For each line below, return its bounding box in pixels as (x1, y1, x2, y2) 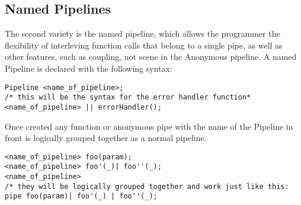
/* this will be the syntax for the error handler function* (5, 93, 251, 102)
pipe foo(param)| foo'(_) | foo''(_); (5, 192, 158, 201)
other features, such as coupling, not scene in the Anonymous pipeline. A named (5, 50, 297, 63)
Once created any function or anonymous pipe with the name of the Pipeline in (5, 120, 293, 132)
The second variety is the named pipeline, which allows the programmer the (5, 27, 280, 40)
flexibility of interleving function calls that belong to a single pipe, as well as (5, 39, 283, 51)
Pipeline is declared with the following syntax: (5, 62, 172, 74)
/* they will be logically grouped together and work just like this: (5, 182, 289, 191)
